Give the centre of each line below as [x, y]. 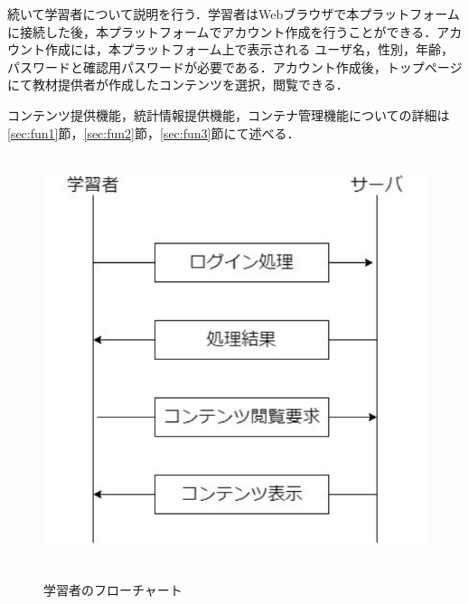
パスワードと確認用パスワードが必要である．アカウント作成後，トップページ [235, 66]
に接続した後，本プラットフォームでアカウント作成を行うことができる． [222, 31]
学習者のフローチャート [113, 590]
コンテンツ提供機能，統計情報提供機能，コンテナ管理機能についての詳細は [229, 114]
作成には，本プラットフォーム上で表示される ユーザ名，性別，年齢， [249, 49]
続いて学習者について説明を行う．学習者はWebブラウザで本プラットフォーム [234, 14]
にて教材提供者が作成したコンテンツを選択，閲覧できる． [178, 85]
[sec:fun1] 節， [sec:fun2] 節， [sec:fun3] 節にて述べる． [154, 132]
